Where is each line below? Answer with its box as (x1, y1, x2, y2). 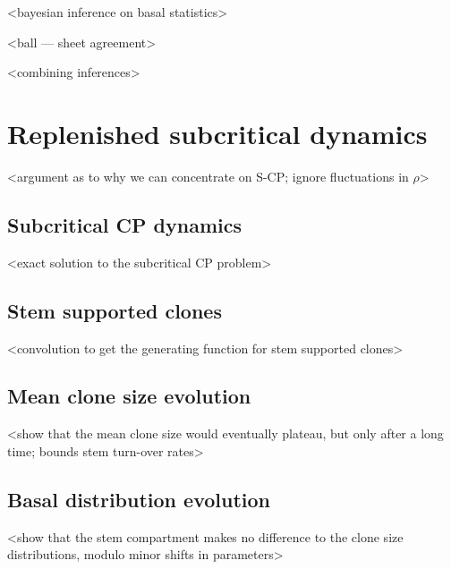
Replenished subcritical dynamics (7, 115, 428, 151)
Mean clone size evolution (7, 382, 251, 410)
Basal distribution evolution (7, 485, 270, 513)
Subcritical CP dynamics (7, 210, 243, 238)
